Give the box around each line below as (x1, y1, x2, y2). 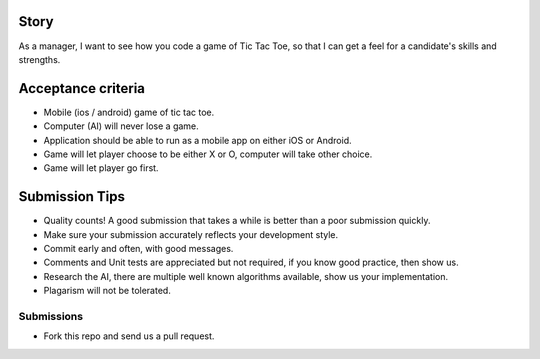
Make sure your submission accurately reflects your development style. (43, 228, 339, 240)
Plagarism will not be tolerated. (43, 285, 172, 297)
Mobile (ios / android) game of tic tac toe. (43, 106, 215, 118)
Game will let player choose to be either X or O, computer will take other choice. (43, 148, 373, 160)
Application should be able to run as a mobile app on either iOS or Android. (43, 134, 352, 146)
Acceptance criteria (18, 80, 145, 97)
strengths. (18, 53, 61, 65)
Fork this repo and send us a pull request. (43, 330, 215, 342)
